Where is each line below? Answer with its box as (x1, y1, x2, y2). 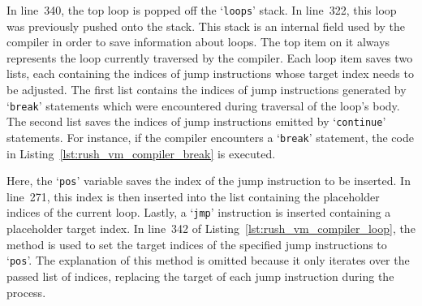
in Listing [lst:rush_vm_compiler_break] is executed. (6, 144, 276, 162)
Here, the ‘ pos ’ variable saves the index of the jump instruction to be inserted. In (6, 172, 411, 189)
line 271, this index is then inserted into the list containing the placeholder (6, 187, 380, 205)
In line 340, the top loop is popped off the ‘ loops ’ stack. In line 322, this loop (6, 2, 397, 18)
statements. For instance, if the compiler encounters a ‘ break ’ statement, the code (6, 128, 414, 145)
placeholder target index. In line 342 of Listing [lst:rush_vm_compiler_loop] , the (6, 220, 416, 237)
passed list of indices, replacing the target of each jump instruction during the (6, 267, 394, 284)
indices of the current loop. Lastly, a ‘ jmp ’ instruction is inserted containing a (6, 204, 391, 221)
